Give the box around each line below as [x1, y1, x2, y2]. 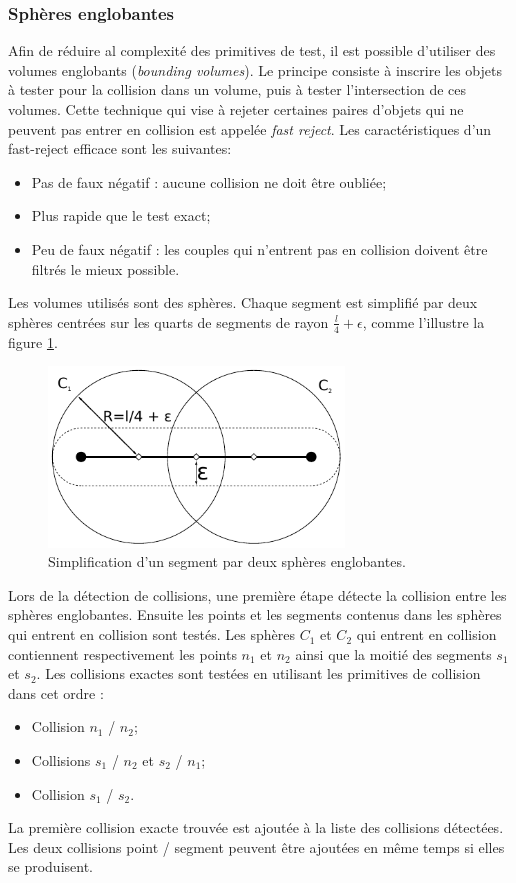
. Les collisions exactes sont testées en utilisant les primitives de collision [36, 663, 481, 684]
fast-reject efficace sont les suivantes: [8, 138, 232, 159]
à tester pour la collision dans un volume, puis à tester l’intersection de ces [8, 79, 466, 100]
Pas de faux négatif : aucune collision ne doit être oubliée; [31, 171, 387, 192]
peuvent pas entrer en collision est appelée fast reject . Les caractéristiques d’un [8, 118, 492, 139]
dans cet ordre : [8, 682, 104, 703]
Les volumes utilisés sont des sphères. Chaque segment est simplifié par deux [8, 292, 478, 313]
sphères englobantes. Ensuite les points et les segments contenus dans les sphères [8, 604, 502, 625]
